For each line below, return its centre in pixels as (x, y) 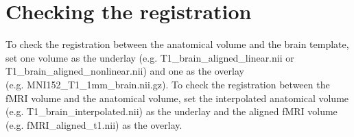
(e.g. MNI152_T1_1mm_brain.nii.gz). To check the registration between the (168, 84)
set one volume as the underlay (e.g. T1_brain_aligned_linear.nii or (150, 57)
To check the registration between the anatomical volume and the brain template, (177, 44)
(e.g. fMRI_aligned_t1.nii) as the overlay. (94, 124)
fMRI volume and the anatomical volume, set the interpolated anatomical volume (177, 98)
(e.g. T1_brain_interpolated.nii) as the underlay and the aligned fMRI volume (172, 111)
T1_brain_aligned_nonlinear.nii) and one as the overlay (125, 71)
